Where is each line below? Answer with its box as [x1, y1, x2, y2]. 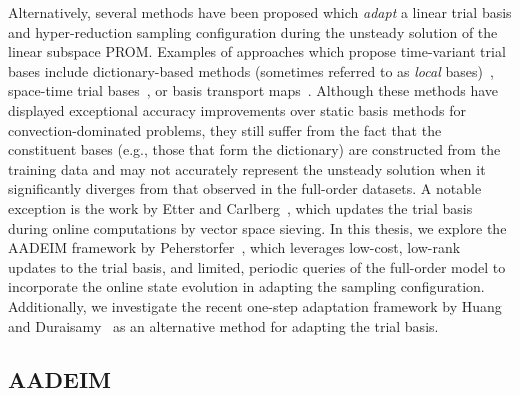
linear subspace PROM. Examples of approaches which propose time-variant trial [8, 41, 506, 62]
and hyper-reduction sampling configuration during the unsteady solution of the [8, 21, 498, 42]
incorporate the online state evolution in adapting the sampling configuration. [8, 276, 485, 297]
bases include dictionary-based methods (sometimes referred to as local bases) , [8, 60, 494, 81]
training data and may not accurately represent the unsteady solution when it [8, 158, 486, 179]
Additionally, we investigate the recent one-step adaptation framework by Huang [8, 295, 502, 316]
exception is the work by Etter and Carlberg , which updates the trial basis [8, 197, 473, 218]
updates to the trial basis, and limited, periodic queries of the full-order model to [8, 256, 506, 277]
